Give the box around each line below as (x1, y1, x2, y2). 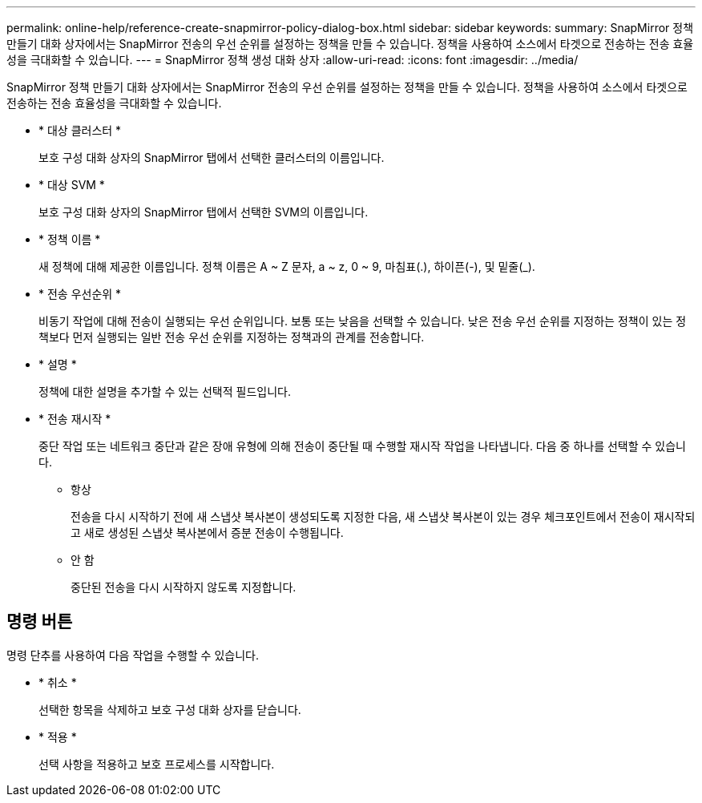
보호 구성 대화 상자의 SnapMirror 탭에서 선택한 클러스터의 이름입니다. (38, 151, 385, 164)
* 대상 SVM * (38, 178, 105, 192)
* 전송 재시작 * (38, 412, 111, 426)
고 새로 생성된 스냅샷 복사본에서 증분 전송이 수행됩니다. (71, 526, 344, 539)
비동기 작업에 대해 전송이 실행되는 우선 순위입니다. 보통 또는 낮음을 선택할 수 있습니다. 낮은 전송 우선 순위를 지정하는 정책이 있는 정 (38, 314, 687, 328)
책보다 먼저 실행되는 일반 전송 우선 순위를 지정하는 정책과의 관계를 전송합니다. (38, 330, 425, 344)
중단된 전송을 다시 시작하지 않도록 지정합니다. (71, 580, 297, 594)
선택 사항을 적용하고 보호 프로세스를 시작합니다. (38, 757, 275, 771)
